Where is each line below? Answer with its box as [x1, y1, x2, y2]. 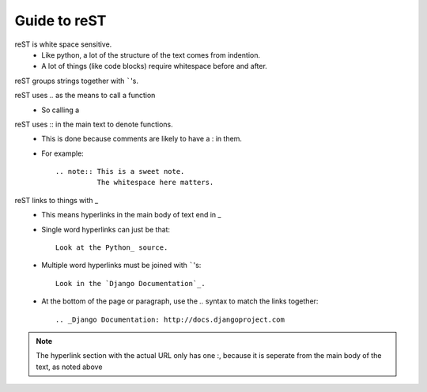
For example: [41, 149, 85, 158]
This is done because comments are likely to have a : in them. [41, 134, 243, 144]
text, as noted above [36, 362, 103, 371]
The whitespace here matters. [96, 178, 214, 187]
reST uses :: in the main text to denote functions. [14, 119, 173, 129]
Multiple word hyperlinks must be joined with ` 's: [41, 261, 202, 270]
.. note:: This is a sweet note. [55, 167, 185, 176]
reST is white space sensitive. [14, 40, 112, 49]
